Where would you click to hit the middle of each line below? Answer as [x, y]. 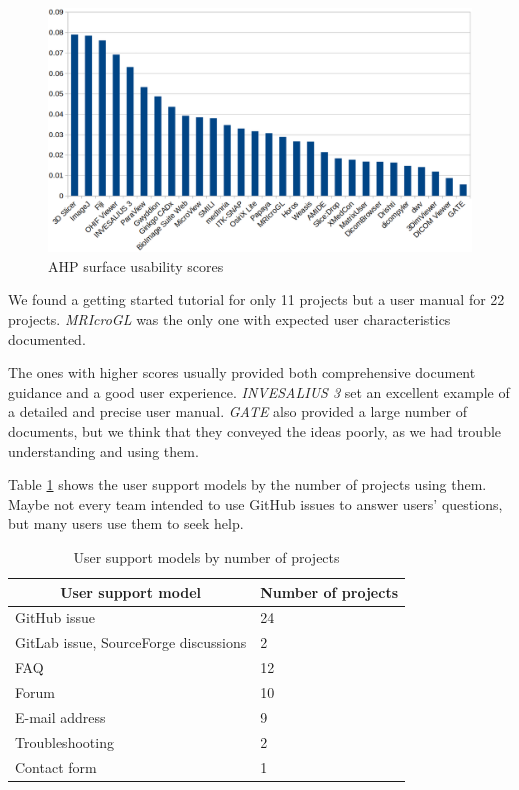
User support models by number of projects [206, 557]
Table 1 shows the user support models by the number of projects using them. [247, 484]
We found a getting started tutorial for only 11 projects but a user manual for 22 [256, 299]
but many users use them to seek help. [126, 523]
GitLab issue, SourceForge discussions [131, 642]
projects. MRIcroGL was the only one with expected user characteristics [229, 319]
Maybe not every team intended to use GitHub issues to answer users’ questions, [255, 503]
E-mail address [60, 716]
